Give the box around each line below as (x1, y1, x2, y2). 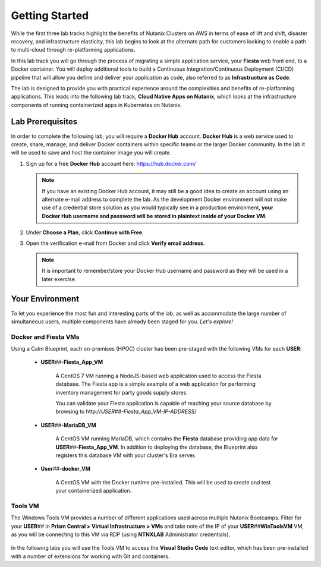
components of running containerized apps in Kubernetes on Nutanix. (11, 101, 182, 108)
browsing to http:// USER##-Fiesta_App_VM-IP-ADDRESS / (55, 408, 197, 415)
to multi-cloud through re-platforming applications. (11, 46, 136, 53)
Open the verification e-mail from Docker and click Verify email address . (26, 240, 205, 247)
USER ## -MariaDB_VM (40, 421, 96, 429)
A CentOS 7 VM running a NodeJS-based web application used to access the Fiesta (55, 372, 262, 379)
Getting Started (11, 9, 89, 22)
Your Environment (11, 294, 80, 304)
